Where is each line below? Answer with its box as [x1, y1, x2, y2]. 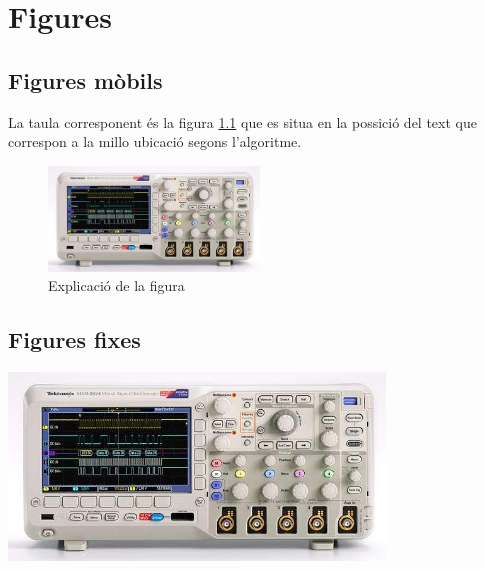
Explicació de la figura [48, 275, 185, 296]
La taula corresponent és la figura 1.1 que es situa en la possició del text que [8, 111, 477, 132]
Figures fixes [8, 324, 141, 355]
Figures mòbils [8, 64, 163, 95]
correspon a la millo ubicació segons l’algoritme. [8, 131, 302, 152]
